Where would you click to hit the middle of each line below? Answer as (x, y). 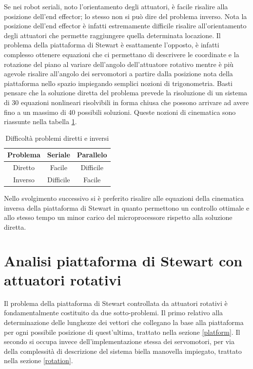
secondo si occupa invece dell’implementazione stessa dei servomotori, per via (119, 341)
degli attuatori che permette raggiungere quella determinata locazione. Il (112, 35)
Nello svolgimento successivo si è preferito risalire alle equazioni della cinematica (124, 198)
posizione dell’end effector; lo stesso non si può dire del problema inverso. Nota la (126, 16)
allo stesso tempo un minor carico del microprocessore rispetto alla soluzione (118, 217)
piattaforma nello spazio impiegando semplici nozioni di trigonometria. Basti (118, 83)
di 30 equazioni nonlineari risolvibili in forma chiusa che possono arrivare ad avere (126, 102)
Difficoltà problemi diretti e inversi (57, 138)
